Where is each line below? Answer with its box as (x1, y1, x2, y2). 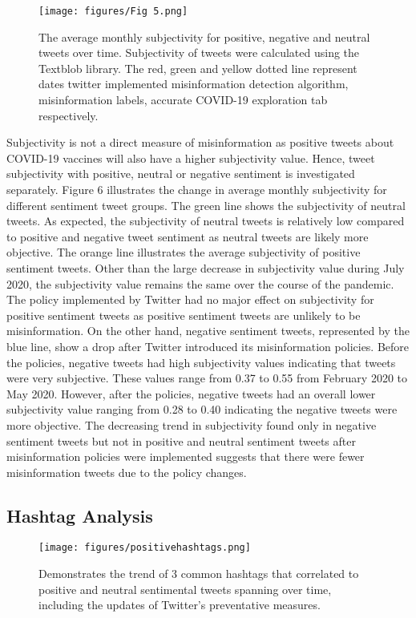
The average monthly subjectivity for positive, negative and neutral (38, 28, 370, 45)
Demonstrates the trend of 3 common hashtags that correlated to (38, 565, 359, 582)
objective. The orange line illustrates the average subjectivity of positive (6, 244, 361, 261)
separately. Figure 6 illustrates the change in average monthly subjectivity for (6, 181, 387, 197)
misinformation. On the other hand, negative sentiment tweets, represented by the (6, 322, 410, 339)
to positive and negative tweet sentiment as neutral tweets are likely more (6, 228, 369, 244)
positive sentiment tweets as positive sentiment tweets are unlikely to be (6, 306, 361, 323)
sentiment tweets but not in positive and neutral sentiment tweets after (6, 432, 356, 449)
